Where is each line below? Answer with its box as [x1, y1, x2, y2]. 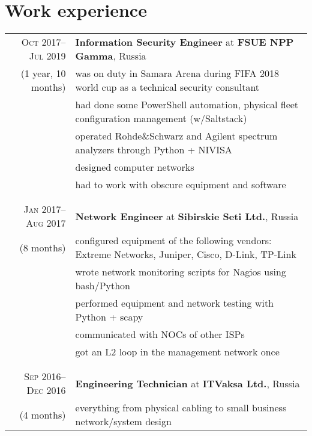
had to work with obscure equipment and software [75, 177, 286, 192]
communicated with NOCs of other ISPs [75, 327, 245, 342]
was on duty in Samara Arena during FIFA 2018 [75, 66, 279, 81]
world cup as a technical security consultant [75, 80, 260, 94]
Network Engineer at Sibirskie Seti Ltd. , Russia [75, 209, 299, 223]
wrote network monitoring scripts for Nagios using [75, 265, 286, 279]
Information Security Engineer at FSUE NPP [75, 35, 294, 49]
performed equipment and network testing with [75, 296, 274, 310]
